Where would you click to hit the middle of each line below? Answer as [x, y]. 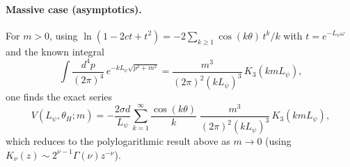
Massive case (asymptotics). [74, 9]
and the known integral [55, 51]
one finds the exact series [59, 97]
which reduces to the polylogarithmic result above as [118, 141]
